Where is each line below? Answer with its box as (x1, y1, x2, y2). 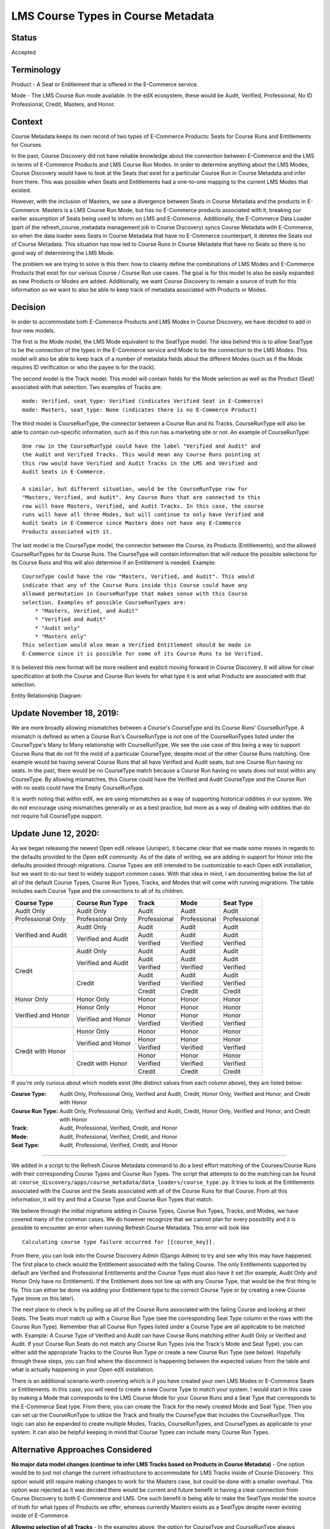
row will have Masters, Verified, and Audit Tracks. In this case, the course (22, 502, 264, 509)
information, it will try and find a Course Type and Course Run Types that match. (11, 1196, 214, 1203)
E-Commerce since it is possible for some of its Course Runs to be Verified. (22, 650, 264, 657)
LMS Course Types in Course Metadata (11, 9, 215, 23)
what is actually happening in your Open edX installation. (11, 1366, 155, 1373)
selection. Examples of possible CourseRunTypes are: (22, 599, 186, 605)
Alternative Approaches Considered (11, 1444, 152, 1455)
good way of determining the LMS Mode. (11, 249, 115, 256)
